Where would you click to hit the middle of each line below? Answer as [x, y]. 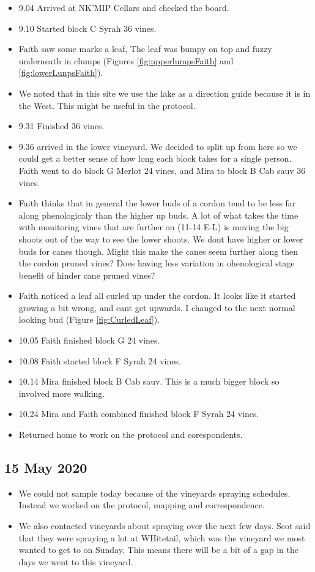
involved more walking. [62, 393]
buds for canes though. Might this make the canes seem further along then [158, 251]
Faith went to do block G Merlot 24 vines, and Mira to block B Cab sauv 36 [162, 170]
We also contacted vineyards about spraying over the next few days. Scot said [165, 526]
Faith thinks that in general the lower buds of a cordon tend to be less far [157, 203]
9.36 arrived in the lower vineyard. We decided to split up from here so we [158, 146]
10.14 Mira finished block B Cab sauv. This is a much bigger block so [149, 381]
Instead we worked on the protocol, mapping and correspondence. [142, 505]
